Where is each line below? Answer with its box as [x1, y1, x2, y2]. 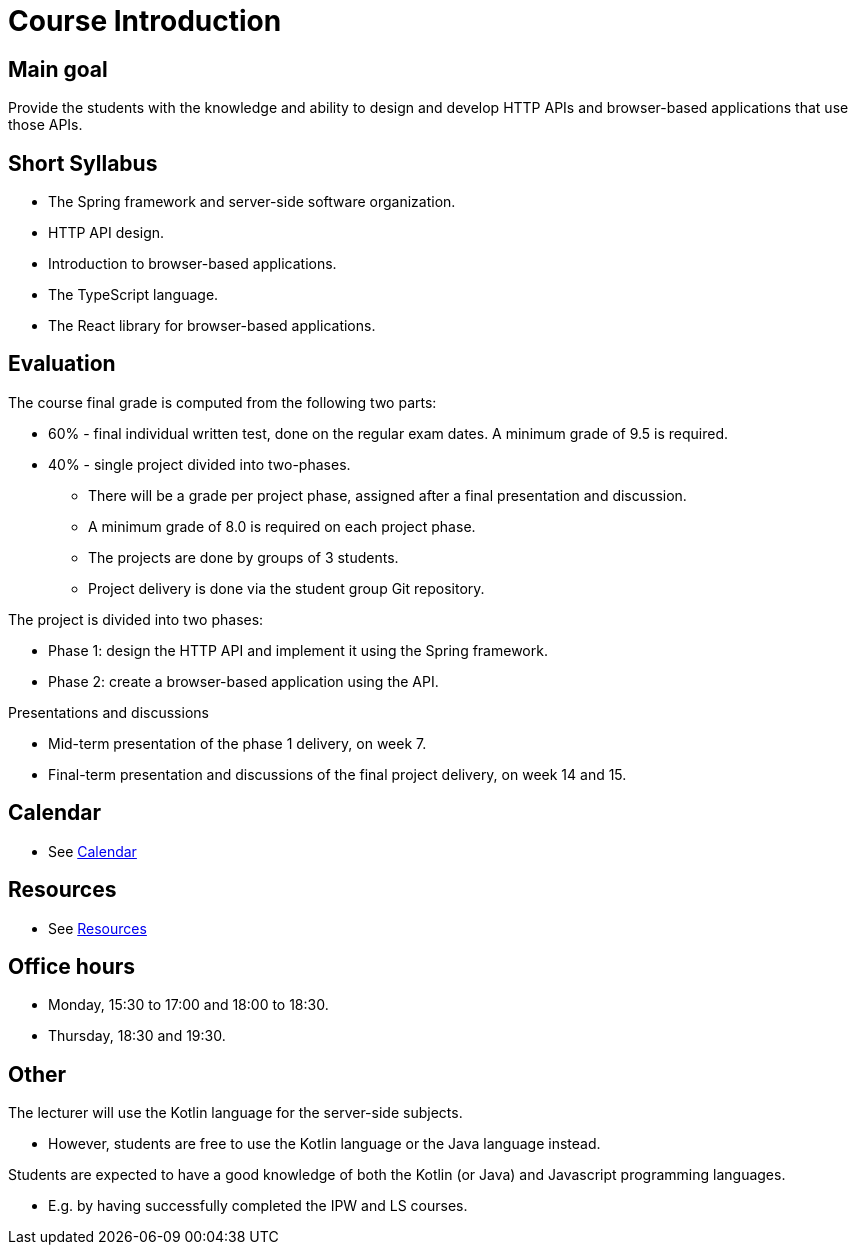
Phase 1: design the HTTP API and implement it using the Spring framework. [48, 641, 548, 659]
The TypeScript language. [48, 286, 219, 304]
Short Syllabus [8, 150, 158, 176]
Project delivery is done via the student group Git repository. [88, 579, 485, 597]
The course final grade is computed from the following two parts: [8, 393, 437, 411]
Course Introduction [8, 4, 282, 38]
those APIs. [8, 116, 83, 134]
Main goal [8, 56, 108, 82]
